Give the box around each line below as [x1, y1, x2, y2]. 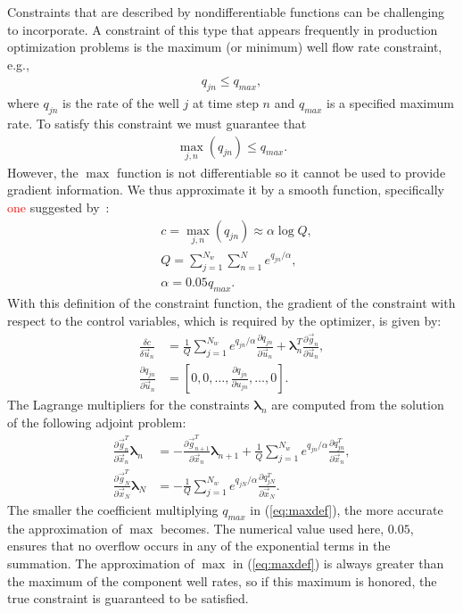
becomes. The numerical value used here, [160, 518, 384, 537]
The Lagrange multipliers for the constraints [7, 395, 250, 414]
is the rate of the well [62, 94, 179, 112]
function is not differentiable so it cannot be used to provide [116, 162, 446, 181]
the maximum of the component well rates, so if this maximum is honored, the [7, 571, 437, 590]
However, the [7, 162, 79, 181]
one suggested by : [7, 198, 110, 217]
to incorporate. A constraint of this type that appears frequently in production [7, 20, 438, 38]
